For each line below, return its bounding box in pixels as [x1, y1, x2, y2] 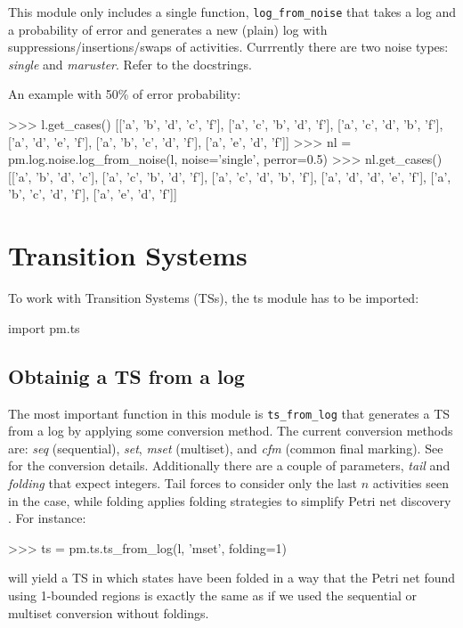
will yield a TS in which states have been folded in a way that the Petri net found [8, 568, 456, 587]
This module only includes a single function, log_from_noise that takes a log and [8, 3, 457, 20]
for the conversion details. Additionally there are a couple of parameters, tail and [8, 456, 451, 475]
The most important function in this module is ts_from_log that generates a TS [8, 404, 451, 422]
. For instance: [8, 509, 86, 527]
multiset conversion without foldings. [8, 603, 209, 622]
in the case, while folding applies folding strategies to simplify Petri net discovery [8, 491, 451, 510]
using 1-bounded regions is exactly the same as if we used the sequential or [8, 585, 418, 604]
